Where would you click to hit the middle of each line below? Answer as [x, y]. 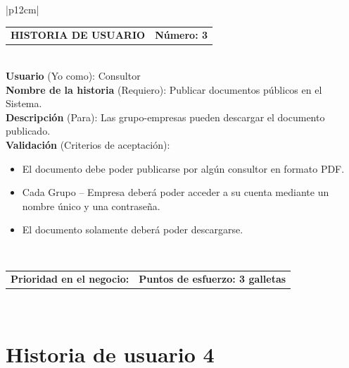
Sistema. [24, 103]
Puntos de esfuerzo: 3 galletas [212, 279]
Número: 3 [182, 35]
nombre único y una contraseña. [91, 206]
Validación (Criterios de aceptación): [88, 145]
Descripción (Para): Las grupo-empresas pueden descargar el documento [165, 117]
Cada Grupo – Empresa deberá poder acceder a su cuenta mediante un [176, 192]
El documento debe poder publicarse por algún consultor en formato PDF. [183, 168]
